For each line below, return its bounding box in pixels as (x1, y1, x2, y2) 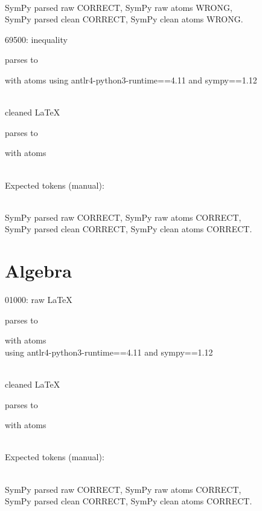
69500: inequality (5, 33, 68, 45)
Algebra (5, 258, 72, 283)
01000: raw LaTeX (5, 293, 72, 306)
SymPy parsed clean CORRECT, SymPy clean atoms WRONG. (5, 13, 243, 25)
